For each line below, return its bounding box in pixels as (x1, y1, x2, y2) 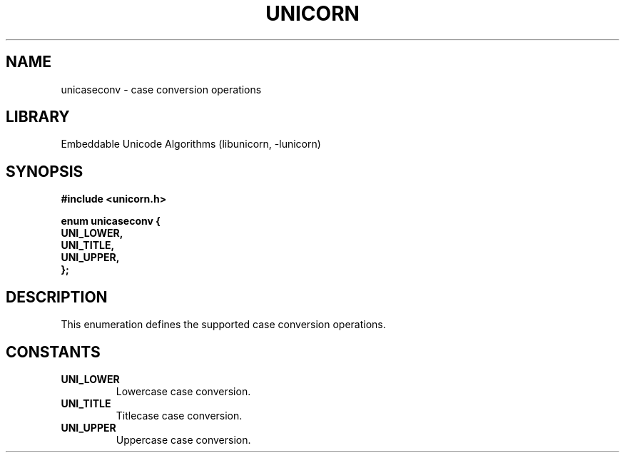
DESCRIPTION (6, 287, 108, 306)
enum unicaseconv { (61, 215, 161, 228)
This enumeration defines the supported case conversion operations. (61, 318, 386, 331)
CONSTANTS (6, 342, 101, 361)
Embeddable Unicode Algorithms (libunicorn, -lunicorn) (61, 138, 321, 151)
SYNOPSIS (6, 162, 83, 180)
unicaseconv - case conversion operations (61, 83, 262, 96)
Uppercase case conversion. (116, 433, 251, 446)
